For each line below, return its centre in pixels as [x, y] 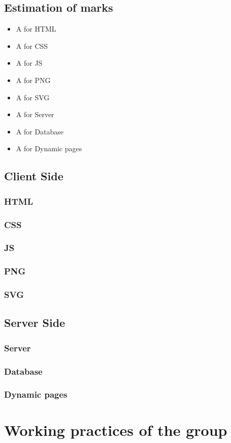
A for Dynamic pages [49, 148]
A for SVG [33, 97]
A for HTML [36, 29]
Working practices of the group [116, 430]
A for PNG [33, 80]
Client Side [34, 176]
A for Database [40, 131]
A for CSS [32, 46]
